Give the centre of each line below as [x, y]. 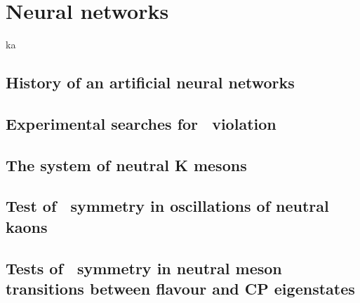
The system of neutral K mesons [126, 164]
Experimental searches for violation [141, 123]
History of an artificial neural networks [150, 82]
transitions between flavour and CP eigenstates [180, 289]
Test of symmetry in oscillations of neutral [167, 206]
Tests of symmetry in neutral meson [144, 268]
